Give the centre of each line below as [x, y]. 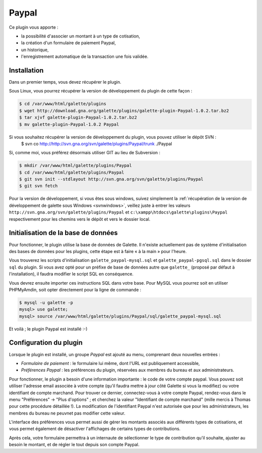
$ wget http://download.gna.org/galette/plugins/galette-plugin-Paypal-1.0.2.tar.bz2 [124, 110]
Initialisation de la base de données [64, 233]
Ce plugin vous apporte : [33, 27]
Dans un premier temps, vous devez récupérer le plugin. [65, 82]
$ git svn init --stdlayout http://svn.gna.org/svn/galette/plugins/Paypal [111, 179]
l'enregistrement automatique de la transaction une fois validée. [85, 56]
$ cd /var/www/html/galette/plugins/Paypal [72, 172]
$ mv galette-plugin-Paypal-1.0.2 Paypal [69, 124]
